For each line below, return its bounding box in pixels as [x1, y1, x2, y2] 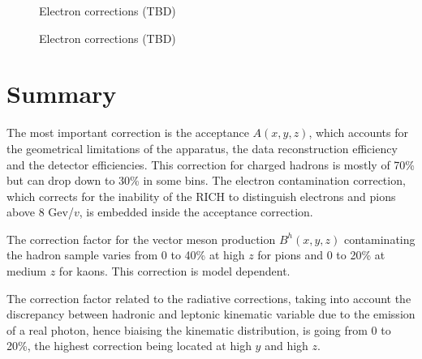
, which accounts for [308, 124, 409, 141]
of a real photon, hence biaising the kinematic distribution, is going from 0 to [6, 321, 391, 338]
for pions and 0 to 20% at [257, 246, 385, 263]
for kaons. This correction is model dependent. [58, 263, 291, 280]
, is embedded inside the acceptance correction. [79, 203, 313, 220]
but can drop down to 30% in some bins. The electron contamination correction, [6, 172, 406, 189]
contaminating [344, 230, 416, 247]
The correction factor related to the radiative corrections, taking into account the [6, 289, 411, 306]
